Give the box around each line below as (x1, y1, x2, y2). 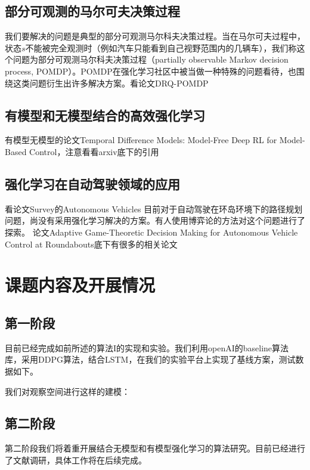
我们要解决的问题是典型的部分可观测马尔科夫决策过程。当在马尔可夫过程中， (5, 30, 305, 42)
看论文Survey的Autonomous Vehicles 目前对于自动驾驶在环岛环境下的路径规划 (5, 202, 303, 215)
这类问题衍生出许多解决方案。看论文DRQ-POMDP (13, 76, 209, 89)
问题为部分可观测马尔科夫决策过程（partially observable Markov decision (13, 53, 289, 66)
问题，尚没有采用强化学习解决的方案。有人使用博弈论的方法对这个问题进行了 (5, 214, 305, 227)
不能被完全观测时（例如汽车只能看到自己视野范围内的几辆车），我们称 (25, 41, 297, 54)
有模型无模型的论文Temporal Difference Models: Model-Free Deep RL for (5, 134, 277, 146)
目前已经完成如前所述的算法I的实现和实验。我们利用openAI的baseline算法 (5, 341, 289, 354)
